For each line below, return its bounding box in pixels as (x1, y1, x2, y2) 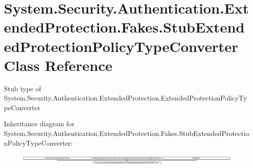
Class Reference (4, 55, 113, 75)
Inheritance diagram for (4, 118, 75, 129)
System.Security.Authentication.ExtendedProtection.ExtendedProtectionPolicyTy (4, 93, 247, 103)
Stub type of (4, 83, 41, 93)
